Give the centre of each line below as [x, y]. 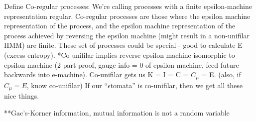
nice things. [22, 96]
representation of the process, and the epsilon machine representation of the [120, 26]
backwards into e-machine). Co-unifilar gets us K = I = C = [96, 74]
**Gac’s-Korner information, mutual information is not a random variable [117, 112]
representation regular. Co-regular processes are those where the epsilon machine [127, 16]
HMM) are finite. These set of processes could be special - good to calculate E [123, 45]
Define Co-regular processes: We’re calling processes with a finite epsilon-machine [128, 6]
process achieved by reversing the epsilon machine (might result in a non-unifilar [127, 35]
